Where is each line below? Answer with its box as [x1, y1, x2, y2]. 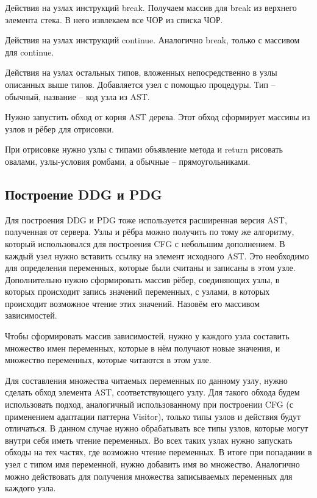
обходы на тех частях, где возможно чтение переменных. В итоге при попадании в [5, 446, 312, 458]
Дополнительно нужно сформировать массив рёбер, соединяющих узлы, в [5, 273, 280, 286]
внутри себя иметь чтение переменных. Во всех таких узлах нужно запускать [5, 433, 293, 446]
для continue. [5, 45, 54, 58]
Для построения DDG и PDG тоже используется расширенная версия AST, [5, 213, 287, 226]
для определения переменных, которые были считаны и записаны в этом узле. [5, 261, 296, 274]
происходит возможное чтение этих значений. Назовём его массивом [5, 297, 260, 309]
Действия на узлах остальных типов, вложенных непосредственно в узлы [5, 66, 277, 79]
